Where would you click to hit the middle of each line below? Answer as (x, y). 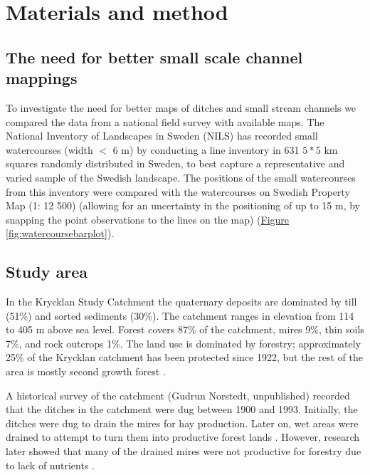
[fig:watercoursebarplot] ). (60, 233)
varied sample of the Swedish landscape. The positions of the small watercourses (181, 177)
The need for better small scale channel (154, 57)
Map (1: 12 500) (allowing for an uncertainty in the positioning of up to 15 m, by (183, 205)
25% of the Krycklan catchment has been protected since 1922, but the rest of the (184, 357)
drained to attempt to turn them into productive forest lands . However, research (183, 437)
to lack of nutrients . (50, 465)
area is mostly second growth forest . (86, 371)
